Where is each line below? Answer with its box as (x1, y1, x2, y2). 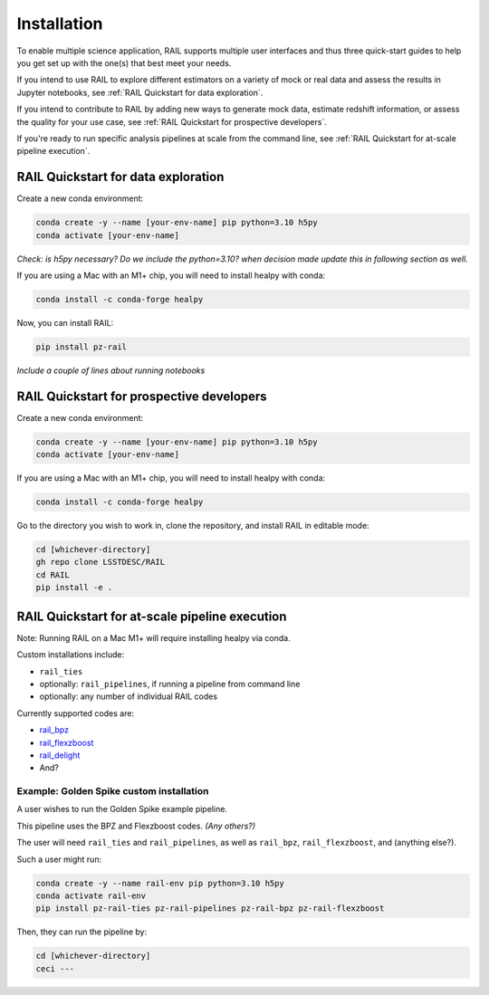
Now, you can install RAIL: (16, 317, 114, 328)
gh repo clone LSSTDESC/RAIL (35, 557, 166, 568)
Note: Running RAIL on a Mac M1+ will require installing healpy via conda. (16, 632, 291, 643)
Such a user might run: (16, 854, 102, 865)
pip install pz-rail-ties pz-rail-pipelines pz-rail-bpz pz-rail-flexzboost (35, 904, 385, 914)
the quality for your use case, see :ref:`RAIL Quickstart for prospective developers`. (16, 116, 328, 127)
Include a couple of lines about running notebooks (16, 365, 206, 376)
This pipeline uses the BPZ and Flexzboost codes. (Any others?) (16, 820, 256, 831)
